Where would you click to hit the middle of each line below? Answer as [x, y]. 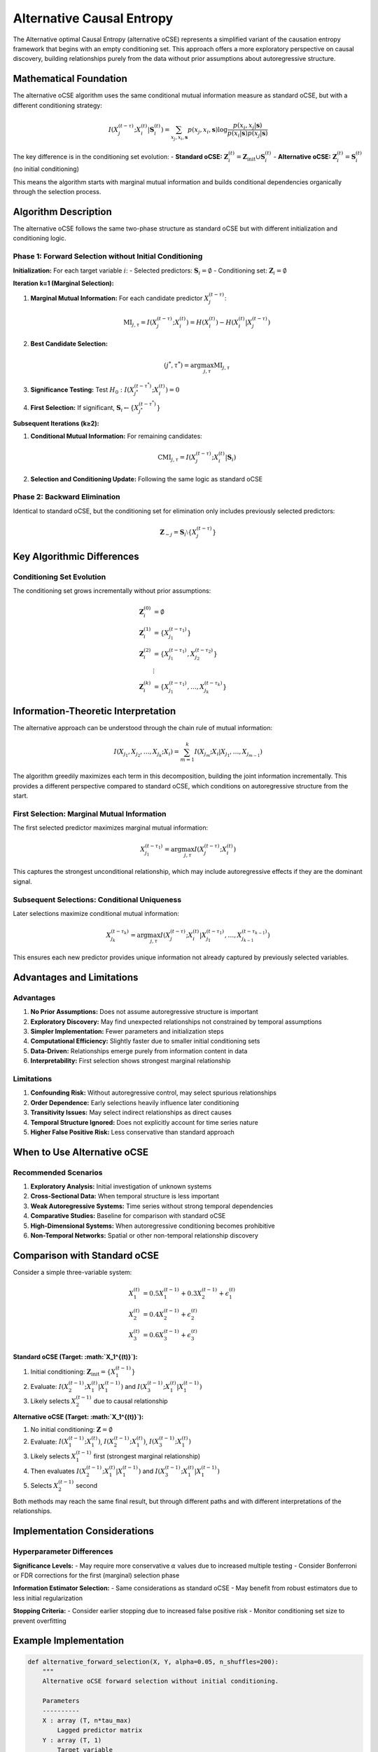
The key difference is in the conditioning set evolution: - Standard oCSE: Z [121, 156]
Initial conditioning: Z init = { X [73, 1372]
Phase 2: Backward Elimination [66, 497]
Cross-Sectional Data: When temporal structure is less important [125, 1196]
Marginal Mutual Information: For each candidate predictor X [120, 299]
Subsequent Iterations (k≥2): [56, 423]
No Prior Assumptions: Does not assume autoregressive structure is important [144, 1012]
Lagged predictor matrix [100, 1730]
